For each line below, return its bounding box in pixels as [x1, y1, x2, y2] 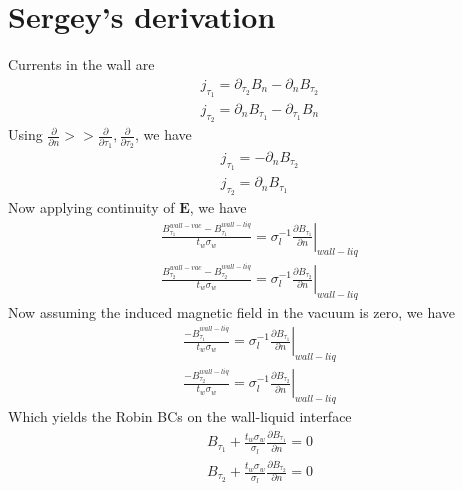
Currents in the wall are [8, 54, 155, 75]
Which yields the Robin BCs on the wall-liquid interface [8, 406, 352, 427]
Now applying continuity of [8, 197, 175, 218]
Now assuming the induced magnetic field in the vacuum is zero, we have [8, 301, 456, 322]
